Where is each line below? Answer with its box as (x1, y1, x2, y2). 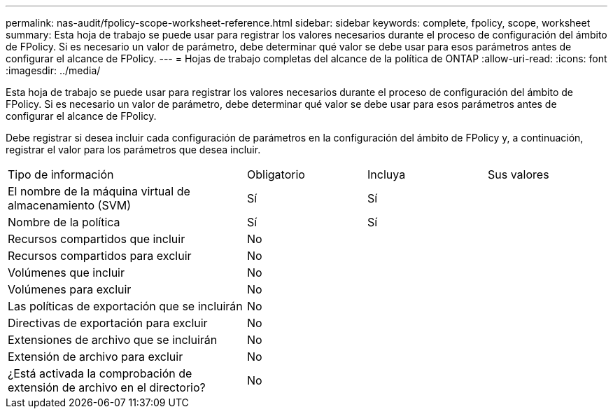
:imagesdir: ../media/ (6, 64, 101, 76)
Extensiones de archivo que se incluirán (8, 333, 218, 347)
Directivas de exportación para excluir (8, 316, 208, 330)
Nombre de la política (8, 215, 120, 229)
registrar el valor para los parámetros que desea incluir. (6, 144, 261, 156)
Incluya (367, 167, 406, 181)
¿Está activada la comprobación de (8, 366, 192, 380)
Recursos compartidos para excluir (8, 249, 192, 263)
